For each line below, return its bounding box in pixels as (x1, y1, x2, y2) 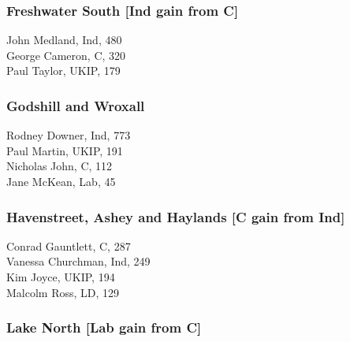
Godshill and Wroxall (6, 95, 145, 115)
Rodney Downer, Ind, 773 (6, 127, 131, 143)
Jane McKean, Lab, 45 (6, 173, 116, 189)
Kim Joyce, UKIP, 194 (6, 269, 115, 284)
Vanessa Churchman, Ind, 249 (6, 253, 151, 270)
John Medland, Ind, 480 (6, 32, 122, 48)
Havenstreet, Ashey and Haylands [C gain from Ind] (6, 206, 345, 226)
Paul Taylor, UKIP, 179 (6, 62, 121, 79)
